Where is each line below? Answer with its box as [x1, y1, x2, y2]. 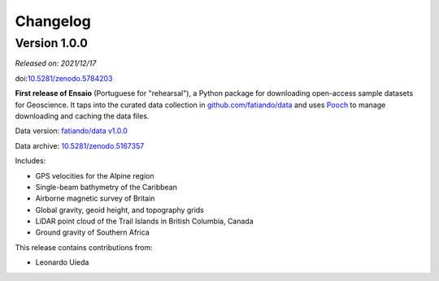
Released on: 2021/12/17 [15, 58, 97, 68]
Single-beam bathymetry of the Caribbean [35, 182, 178, 192]
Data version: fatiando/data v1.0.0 [15, 126, 128, 136]
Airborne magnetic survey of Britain [35, 193, 155, 203]
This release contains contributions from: [15, 242, 154, 252]
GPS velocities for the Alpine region [35, 171, 154, 180]
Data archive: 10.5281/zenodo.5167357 [15, 140, 145, 150]
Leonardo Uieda [35, 257, 89, 267]
